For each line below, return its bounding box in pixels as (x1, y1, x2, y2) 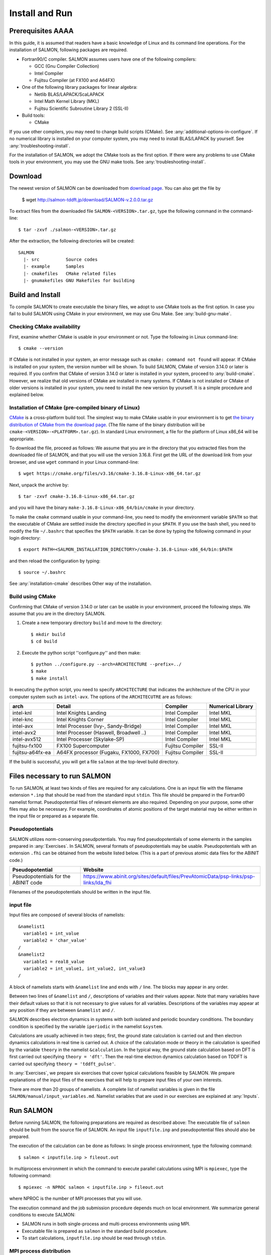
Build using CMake (9, 593, 56, 600)
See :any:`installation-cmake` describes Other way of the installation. (9, 580, 152, 587)
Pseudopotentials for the (12, 873, 71, 880)
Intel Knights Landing (56, 709, 106, 716)
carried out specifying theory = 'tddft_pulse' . (9, 1061, 116, 1067)
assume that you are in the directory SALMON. (9, 610, 106, 616)
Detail (56, 703, 71, 710)
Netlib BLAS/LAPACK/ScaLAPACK (34, 91, 104, 97)
